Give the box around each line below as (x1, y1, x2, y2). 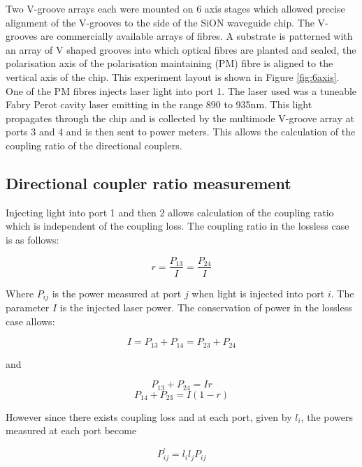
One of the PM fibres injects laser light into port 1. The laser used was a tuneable (6, 83, 357, 98)
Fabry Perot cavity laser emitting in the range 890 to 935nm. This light (6, 97, 312, 112)
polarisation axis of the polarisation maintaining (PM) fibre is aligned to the (6, 56, 333, 71)
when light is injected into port (191, 286, 325, 300)
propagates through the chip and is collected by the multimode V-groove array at (6, 110, 354, 125)
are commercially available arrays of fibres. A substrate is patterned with (40, 29, 353, 43)
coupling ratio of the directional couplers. (6, 138, 182, 152)
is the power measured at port (52, 286, 182, 300)
